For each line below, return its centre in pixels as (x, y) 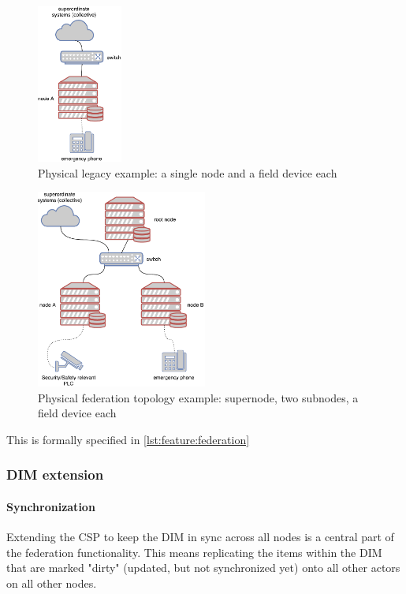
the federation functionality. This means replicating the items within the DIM (194, 552)
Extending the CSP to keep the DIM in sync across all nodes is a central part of (200, 536)
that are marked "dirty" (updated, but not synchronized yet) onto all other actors (203, 568)
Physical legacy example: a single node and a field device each (188, 172)
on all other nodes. (52, 583)
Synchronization (51, 506)
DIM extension (55, 474)
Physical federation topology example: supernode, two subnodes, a (198, 397)
